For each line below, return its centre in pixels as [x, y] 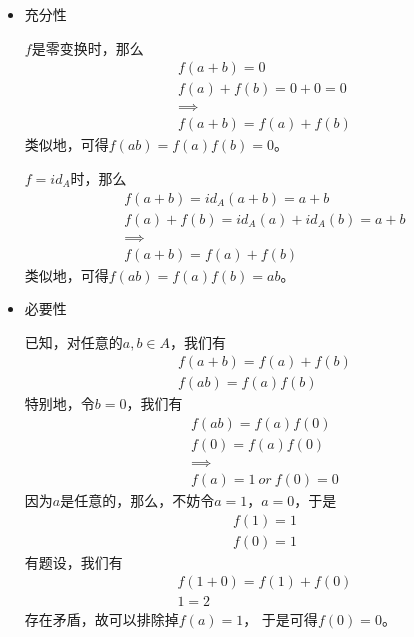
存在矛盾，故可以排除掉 [101, 618]
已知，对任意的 [73, 341]
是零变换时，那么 [87, 47]
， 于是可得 [280, 618]
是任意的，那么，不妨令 [137, 500]
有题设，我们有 [73, 561]
